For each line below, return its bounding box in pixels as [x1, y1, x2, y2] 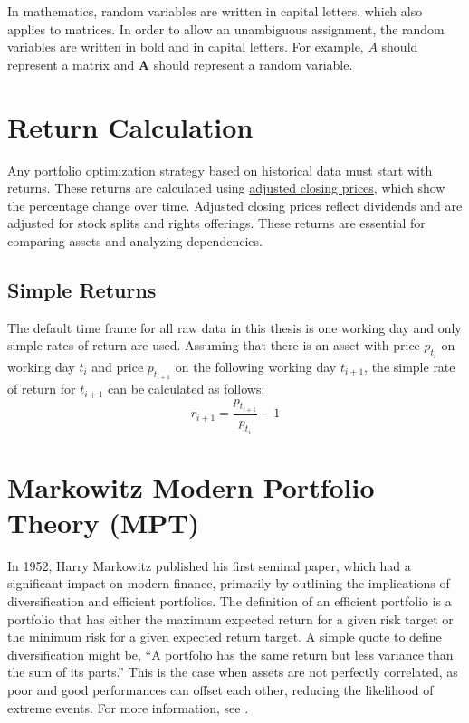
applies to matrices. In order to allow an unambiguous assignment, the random [7, 19, 445, 38]
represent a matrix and [7, 54, 135, 73]
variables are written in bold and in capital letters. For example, [7, 37, 364, 56]
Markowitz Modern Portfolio [7, 468, 375, 505]
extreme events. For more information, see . [7, 698, 249, 717]
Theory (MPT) [7, 503, 200, 540]
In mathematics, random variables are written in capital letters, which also [7, 2, 423, 20]
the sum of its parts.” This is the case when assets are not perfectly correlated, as [7, 662, 458, 681]
